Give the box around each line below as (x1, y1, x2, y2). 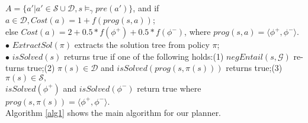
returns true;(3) (226, 61, 283, 74)
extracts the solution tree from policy (74, 38, 210, 51)
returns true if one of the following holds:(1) (63, 50, 224, 62)
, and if (133, 2, 159, 14)
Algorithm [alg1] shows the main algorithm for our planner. (5, 106, 222, 119)
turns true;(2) (5, 61, 55, 74)
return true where (137, 82, 201, 94)
